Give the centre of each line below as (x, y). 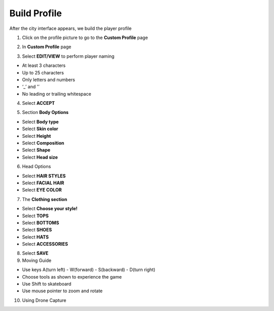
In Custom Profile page (47, 47)
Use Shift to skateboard (47, 284)
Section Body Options (45, 112)
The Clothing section (45, 199)
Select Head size (40, 157)
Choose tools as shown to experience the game (72, 277)
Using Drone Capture (44, 300)
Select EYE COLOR (42, 190)
